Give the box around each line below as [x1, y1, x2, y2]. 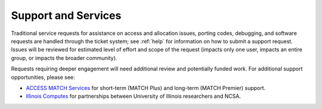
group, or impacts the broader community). [11, 54, 117, 62]
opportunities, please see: [11, 73, 75, 81]
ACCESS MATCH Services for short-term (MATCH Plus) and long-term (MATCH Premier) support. [26, 84, 266, 91]
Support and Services [11, 9, 122, 22]
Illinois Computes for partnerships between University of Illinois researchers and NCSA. [26, 92, 241, 100]
